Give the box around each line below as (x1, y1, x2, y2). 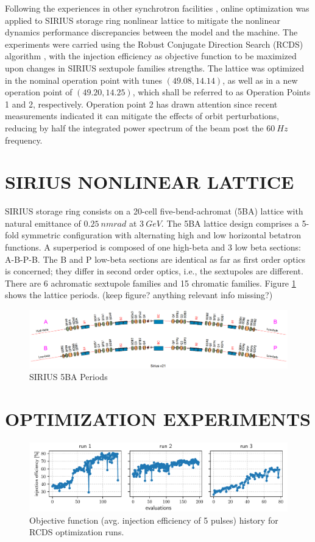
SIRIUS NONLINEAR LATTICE (5, 169, 294, 194)
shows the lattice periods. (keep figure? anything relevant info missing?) (5, 288, 273, 301)
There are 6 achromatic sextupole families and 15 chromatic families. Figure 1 (5, 276, 296, 289)
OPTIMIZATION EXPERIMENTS (5, 406, 311, 431)
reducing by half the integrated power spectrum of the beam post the (5, 121, 264, 134)
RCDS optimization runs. (29, 526, 124, 538)
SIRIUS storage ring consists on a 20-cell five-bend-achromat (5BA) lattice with (5, 205, 303, 218)
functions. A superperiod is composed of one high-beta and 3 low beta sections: (5, 241, 301, 254)
